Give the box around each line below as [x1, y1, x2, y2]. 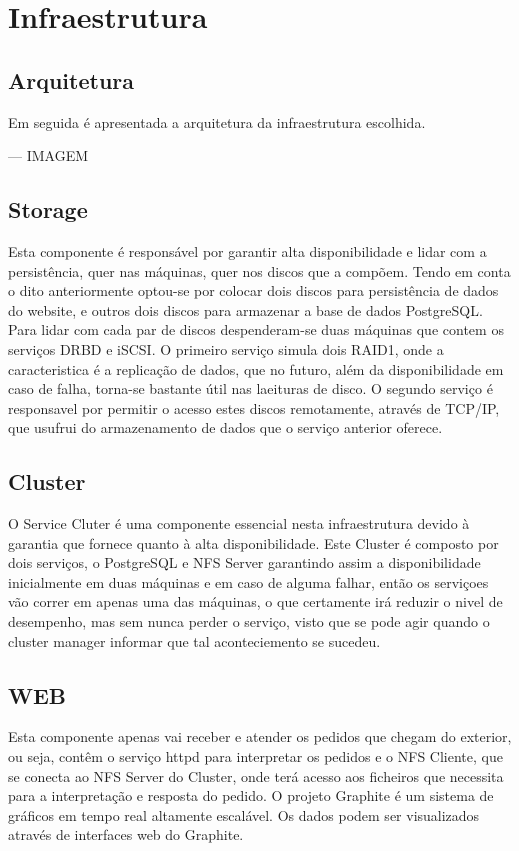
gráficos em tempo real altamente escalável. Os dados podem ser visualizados [8, 804, 480, 825]
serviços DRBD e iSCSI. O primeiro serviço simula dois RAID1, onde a [8, 338, 444, 359]
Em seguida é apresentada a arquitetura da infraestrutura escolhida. [8, 111, 426, 132]
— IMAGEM [8, 145, 89, 166]
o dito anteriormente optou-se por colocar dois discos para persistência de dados [8, 280, 499, 301]
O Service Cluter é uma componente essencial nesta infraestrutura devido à [8, 513, 470, 534]
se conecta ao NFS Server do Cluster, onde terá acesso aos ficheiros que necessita [8, 765, 504, 786]
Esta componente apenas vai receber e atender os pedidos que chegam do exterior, [8, 726, 512, 747]
